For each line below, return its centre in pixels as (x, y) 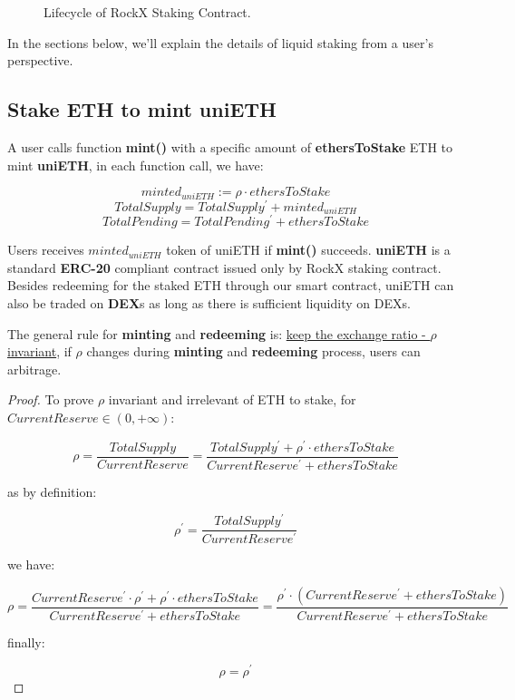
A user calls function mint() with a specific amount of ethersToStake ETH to (230, 146)
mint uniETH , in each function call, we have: (136, 165)
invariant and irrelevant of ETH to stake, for (232, 399)
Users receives (46, 250)
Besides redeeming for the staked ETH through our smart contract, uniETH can (231, 285)
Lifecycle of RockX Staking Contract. (147, 12)
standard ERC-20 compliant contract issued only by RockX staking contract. (224, 267)
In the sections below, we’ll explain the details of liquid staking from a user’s (220, 42)
